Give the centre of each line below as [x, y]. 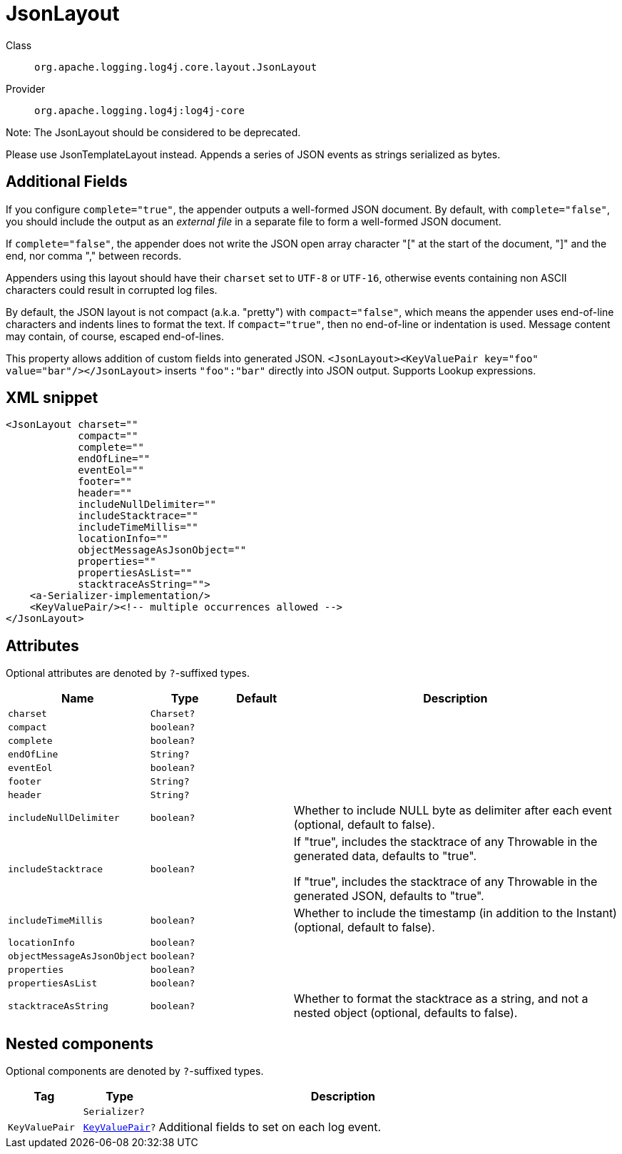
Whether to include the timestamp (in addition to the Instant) [455, 913]
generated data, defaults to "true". [385, 856]
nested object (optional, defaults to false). [406, 1013]
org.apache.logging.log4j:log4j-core [140, 110]
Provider [26, 88]
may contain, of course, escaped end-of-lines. [115, 336]
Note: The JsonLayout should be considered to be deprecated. [153, 132]
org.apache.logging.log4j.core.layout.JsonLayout [176, 67]
